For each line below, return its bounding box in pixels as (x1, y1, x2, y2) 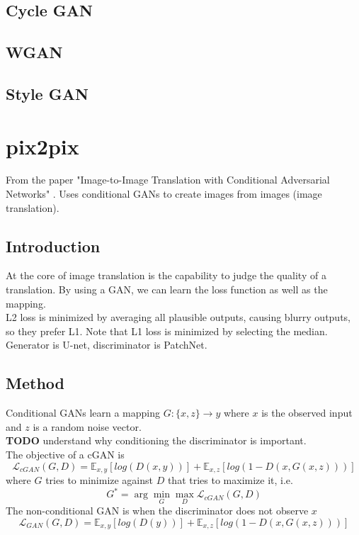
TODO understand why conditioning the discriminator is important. (6, 433, 307, 448)
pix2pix (6, 131, 79, 160)
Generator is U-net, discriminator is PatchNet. (6, 337, 207, 352)
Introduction (6, 235, 101, 257)
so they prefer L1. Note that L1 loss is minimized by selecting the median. (6, 323, 328, 338)
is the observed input (261, 405, 353, 420)
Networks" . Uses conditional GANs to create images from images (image (6, 186, 322, 201)
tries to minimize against (45, 473, 154, 488)
